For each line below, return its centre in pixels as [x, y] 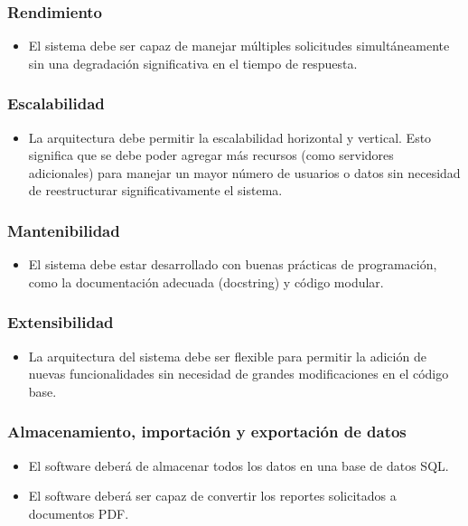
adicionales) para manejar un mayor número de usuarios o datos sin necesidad [244, 172]
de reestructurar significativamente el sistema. [155, 190]
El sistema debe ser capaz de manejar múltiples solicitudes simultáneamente [239, 46]
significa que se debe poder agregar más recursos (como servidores [211, 155]
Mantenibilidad [64, 230]
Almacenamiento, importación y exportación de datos [207, 432]
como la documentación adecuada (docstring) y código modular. [206, 282]
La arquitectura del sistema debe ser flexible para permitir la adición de [227, 356]
